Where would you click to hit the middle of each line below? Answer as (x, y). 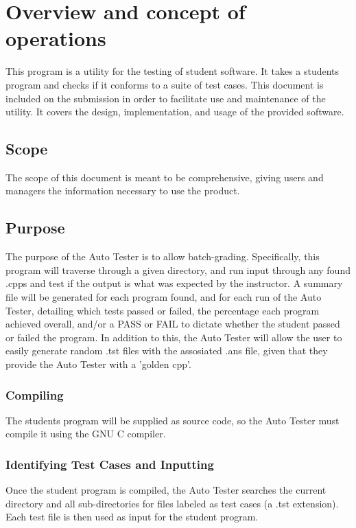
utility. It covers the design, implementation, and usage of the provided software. (175, 112)
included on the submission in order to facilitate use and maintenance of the (166, 98)
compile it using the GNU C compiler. (86, 434)
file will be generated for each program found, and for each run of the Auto (164, 297)
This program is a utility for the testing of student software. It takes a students (173, 71)
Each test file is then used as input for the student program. (132, 517)
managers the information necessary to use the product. (123, 191)
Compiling (35, 394)
